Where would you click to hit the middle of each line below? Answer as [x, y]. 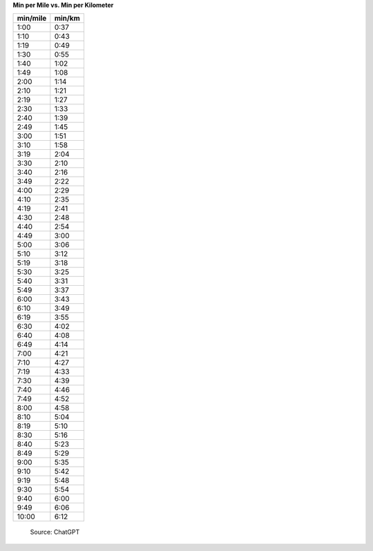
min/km [67, 19]
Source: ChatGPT [55, 532]
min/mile [32, 19]
